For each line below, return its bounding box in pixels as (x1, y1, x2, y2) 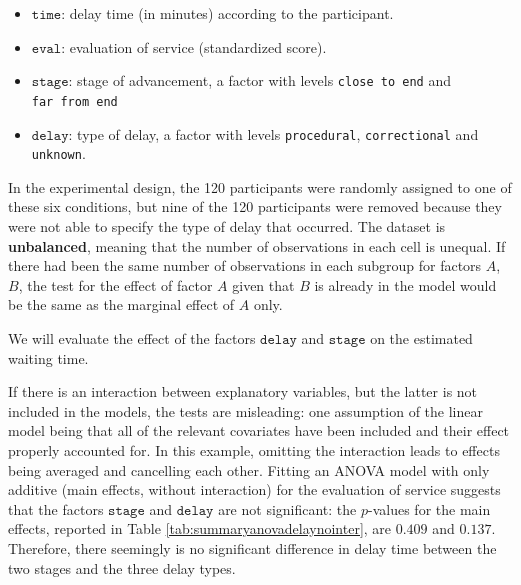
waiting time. (8, 347, 89, 368)
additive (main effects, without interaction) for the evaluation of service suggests (8, 479, 501, 500)
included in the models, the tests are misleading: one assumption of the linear (8, 400, 483, 421)
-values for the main (368, 498, 491, 519)
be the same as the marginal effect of (8, 294, 235, 315)
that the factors (8, 498, 104, 519)
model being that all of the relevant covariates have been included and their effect (8, 420, 510, 441)
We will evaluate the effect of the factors (8, 327, 256, 348)
